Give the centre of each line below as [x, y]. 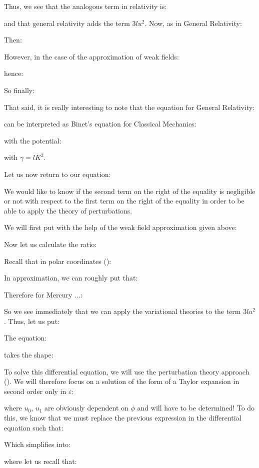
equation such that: [34, 427]
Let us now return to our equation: [57, 174]
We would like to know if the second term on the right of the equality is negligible [130, 191]
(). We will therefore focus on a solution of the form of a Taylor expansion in [122, 381]
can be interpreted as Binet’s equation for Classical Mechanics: [100, 124]
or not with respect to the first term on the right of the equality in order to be [124, 201]
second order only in [35, 391]
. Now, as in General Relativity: [193, 23]
